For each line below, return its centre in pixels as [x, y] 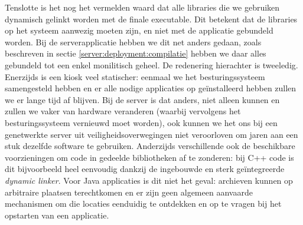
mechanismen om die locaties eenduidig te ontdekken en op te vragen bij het [143, 204]
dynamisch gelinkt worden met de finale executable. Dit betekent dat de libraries [151, 19]
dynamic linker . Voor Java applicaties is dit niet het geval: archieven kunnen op [149, 180]
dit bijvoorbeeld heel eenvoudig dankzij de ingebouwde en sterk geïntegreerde [145, 169]
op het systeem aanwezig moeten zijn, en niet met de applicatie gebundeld [139, 30]
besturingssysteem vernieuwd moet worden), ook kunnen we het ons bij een [141, 122]
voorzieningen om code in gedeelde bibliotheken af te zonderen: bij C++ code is [149, 157]
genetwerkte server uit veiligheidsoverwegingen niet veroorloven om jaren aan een [151, 134]
